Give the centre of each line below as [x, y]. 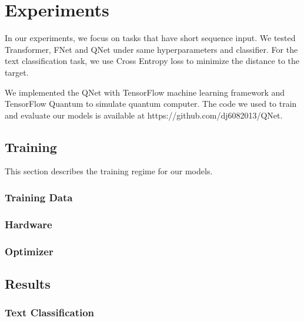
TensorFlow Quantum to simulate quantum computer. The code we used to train [151, 104]
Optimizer [29, 251]
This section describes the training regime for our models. [109, 171]
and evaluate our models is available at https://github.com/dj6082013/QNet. [144, 115]
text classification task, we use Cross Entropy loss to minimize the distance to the [152, 61]
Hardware [29, 224]
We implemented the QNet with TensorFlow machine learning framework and [145, 92]
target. [17, 72]
